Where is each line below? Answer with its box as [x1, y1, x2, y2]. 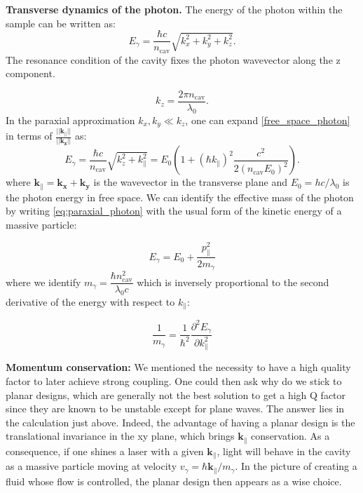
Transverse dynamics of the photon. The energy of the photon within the [6, 2, 343, 16]
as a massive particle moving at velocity [6, 459, 177, 473]
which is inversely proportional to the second [137, 274, 329, 289]
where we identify [6, 274, 81, 289]
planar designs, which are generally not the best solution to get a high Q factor [6, 387, 346, 402]
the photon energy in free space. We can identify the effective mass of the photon [6, 189, 354, 204]
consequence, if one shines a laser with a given [6, 443, 204, 458]
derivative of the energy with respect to [6, 294, 175, 309]
